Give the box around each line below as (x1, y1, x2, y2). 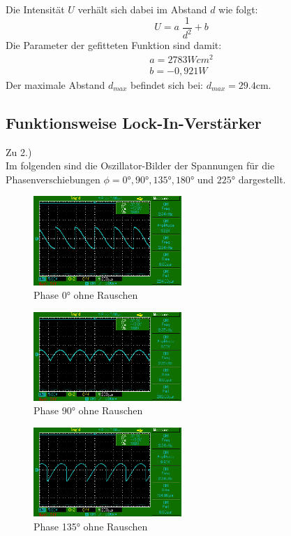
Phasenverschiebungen (6, 171, 100, 186)
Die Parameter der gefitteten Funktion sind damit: (6, 38, 222, 52)
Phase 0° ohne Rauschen (33, 288, 138, 302)
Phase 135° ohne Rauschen (33, 519, 148, 533)
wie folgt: (218, 2, 258, 16)
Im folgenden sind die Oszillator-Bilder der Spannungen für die (6, 158, 275, 173)
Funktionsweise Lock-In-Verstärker (6, 111, 262, 133)
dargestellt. (238, 171, 286, 186)
